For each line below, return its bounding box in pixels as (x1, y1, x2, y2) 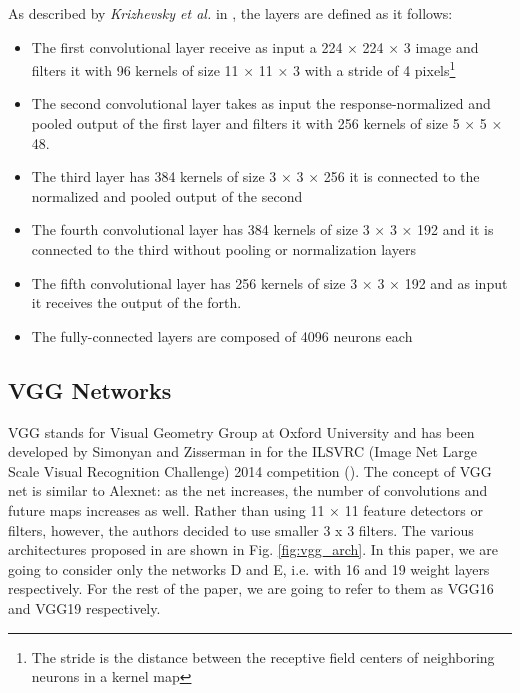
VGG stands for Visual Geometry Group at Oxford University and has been (8, 421, 475, 442)
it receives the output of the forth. (31, 292, 242, 313)
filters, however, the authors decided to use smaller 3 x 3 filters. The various (8, 519, 474, 540)
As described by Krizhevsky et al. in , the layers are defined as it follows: (8, 3, 453, 23)
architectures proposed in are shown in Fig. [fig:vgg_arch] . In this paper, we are (8, 539, 499, 560)
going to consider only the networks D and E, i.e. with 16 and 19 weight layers (8, 558, 490, 579)
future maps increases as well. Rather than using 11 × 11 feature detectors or (8, 499, 483, 520)
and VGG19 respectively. (8, 597, 161, 618)
